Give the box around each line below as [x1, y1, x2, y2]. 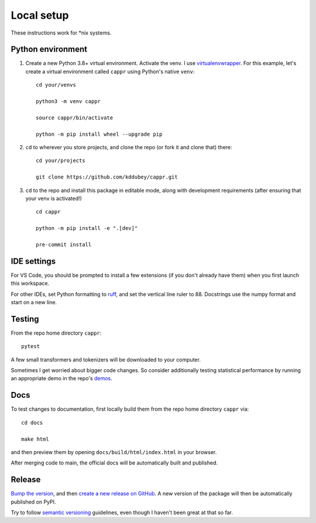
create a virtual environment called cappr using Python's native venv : [25, 68, 195, 75]
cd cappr [36, 208, 61, 215]
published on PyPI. [11, 498, 56, 505]
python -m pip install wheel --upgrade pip [36, 130, 163, 137]
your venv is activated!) [25, 195, 82, 202]
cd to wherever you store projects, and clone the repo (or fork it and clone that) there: [25, 143, 232, 150]
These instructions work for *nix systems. [11, 29, 112, 36]
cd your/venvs [36, 82, 76, 88]
